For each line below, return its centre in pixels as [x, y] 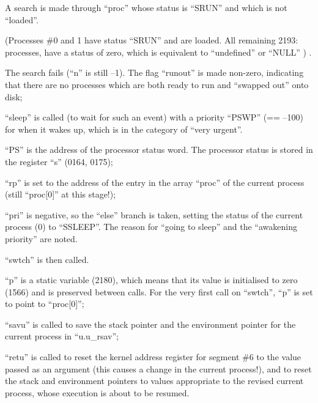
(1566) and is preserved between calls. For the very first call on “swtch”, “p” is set [159, 291]
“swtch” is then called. [47, 259]
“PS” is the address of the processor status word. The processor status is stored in [159, 150]
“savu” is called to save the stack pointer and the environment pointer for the [150, 324]
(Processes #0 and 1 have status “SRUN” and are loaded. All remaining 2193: [152, 40]
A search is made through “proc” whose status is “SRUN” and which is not [146, 7]
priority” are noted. [41, 238]
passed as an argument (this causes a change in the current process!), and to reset [158, 368]
